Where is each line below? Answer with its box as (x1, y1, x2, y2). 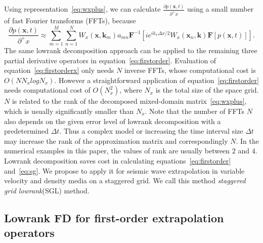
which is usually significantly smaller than (4, 105, 134, 116)
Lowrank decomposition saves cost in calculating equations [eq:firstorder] (4, 155, 231, 166)
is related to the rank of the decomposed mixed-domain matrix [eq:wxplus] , (12, 96, 247, 106)
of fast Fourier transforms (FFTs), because (4, 15, 136, 26)
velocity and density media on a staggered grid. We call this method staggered (4, 175, 246, 186)
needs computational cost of (4, 85, 91, 95)
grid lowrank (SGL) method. (4, 185, 90, 195)
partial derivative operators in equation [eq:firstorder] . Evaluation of (4, 55, 216, 65)
